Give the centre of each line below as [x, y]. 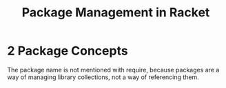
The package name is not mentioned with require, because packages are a [113, 70]
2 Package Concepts [68, 51]
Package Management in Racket [116, 13]
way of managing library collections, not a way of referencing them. [103, 77]
